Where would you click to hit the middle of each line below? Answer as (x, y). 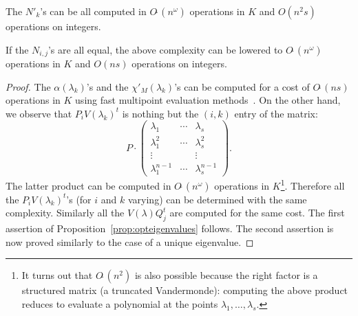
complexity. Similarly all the (65, 213)
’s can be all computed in (93, 11)
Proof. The (28, 86)
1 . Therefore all (313, 184)
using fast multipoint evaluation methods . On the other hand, (208, 100)
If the (17, 49)
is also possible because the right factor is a (226, 275)
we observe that (39, 113)
